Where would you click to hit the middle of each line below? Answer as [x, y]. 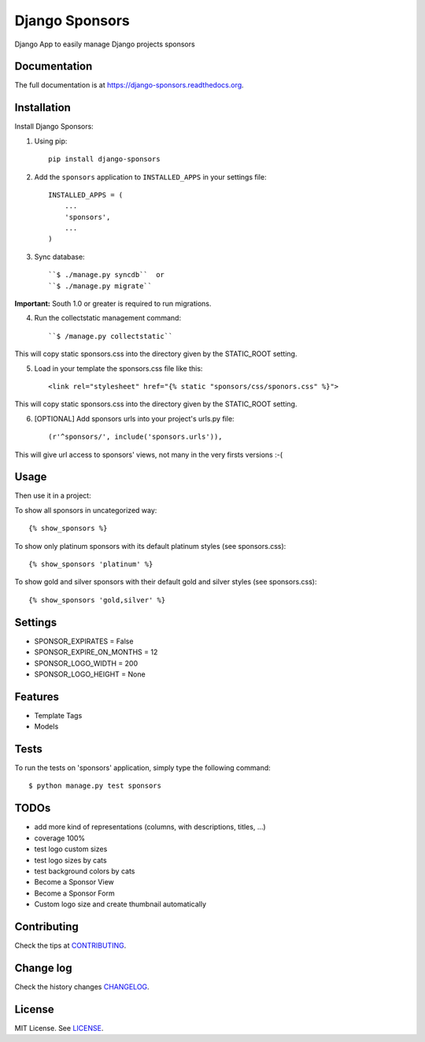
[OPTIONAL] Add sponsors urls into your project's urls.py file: [135, 418]
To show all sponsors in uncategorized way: [86, 510]
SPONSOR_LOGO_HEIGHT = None [90, 674]
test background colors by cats [85, 871]
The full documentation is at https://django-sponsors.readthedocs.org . [129, 85]
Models [46, 727]
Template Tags [58, 715]
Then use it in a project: [53, 495]
